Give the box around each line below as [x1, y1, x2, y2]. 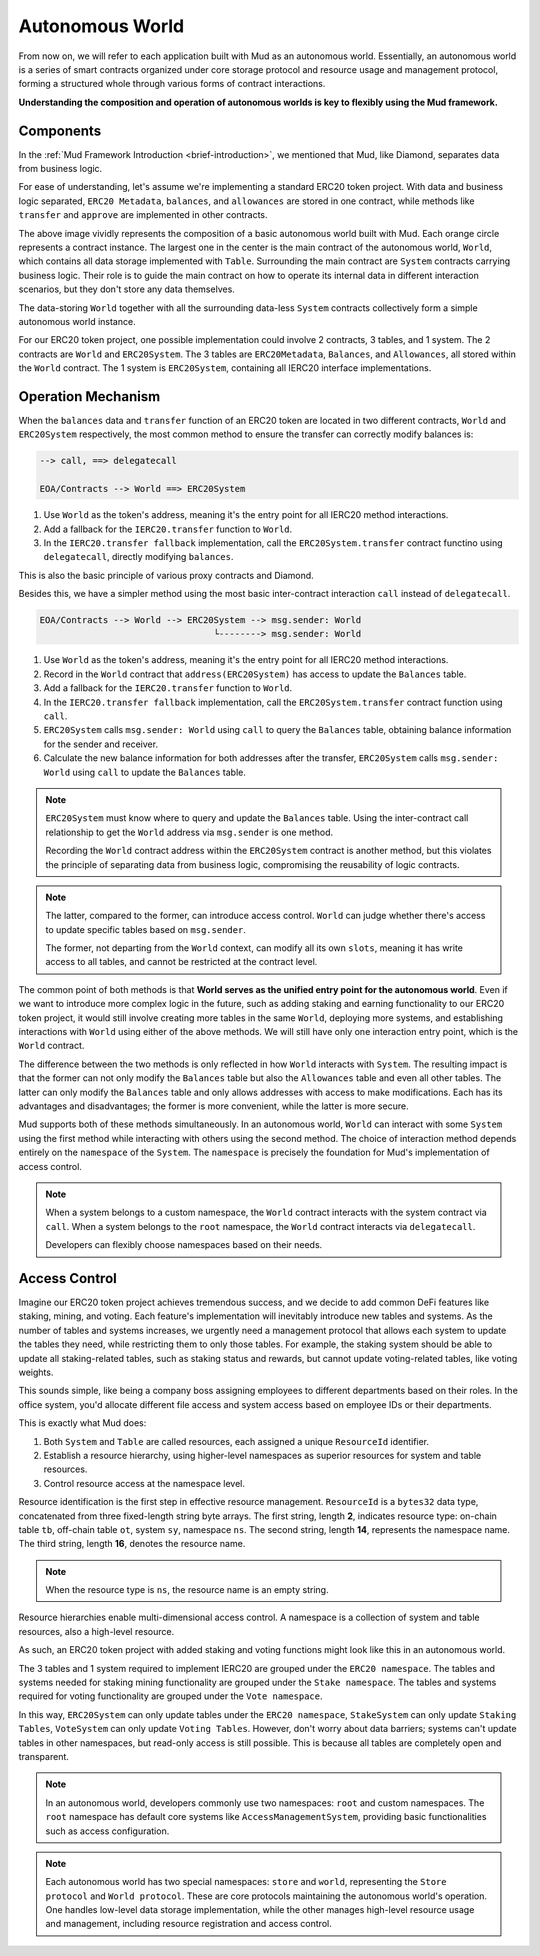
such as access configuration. [45, 1825, 170, 1837]
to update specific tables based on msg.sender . [45, 923, 247, 935]
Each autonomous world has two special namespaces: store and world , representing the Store [45, 1876, 447, 1888]
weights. [18, 1366, 54, 1378]
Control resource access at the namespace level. [43, 1477, 245, 1489]
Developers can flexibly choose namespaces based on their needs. [45, 1239, 323, 1251]
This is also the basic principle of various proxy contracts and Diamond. [18, 569, 314, 581]
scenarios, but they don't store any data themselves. [18, 283, 235, 295]
